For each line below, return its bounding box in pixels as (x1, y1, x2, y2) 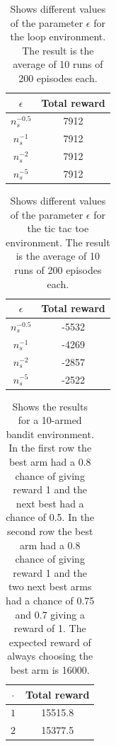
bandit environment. (6, 426, 94, 441)
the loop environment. (10, 29, 106, 44)
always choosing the (7, 648, 93, 663)
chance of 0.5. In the (6, 510, 95, 524)
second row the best (6, 524, 93, 538)
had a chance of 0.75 (6, 592, 95, 607)
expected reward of (8, 634, 91, 649)
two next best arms (8, 579, 92, 594)
